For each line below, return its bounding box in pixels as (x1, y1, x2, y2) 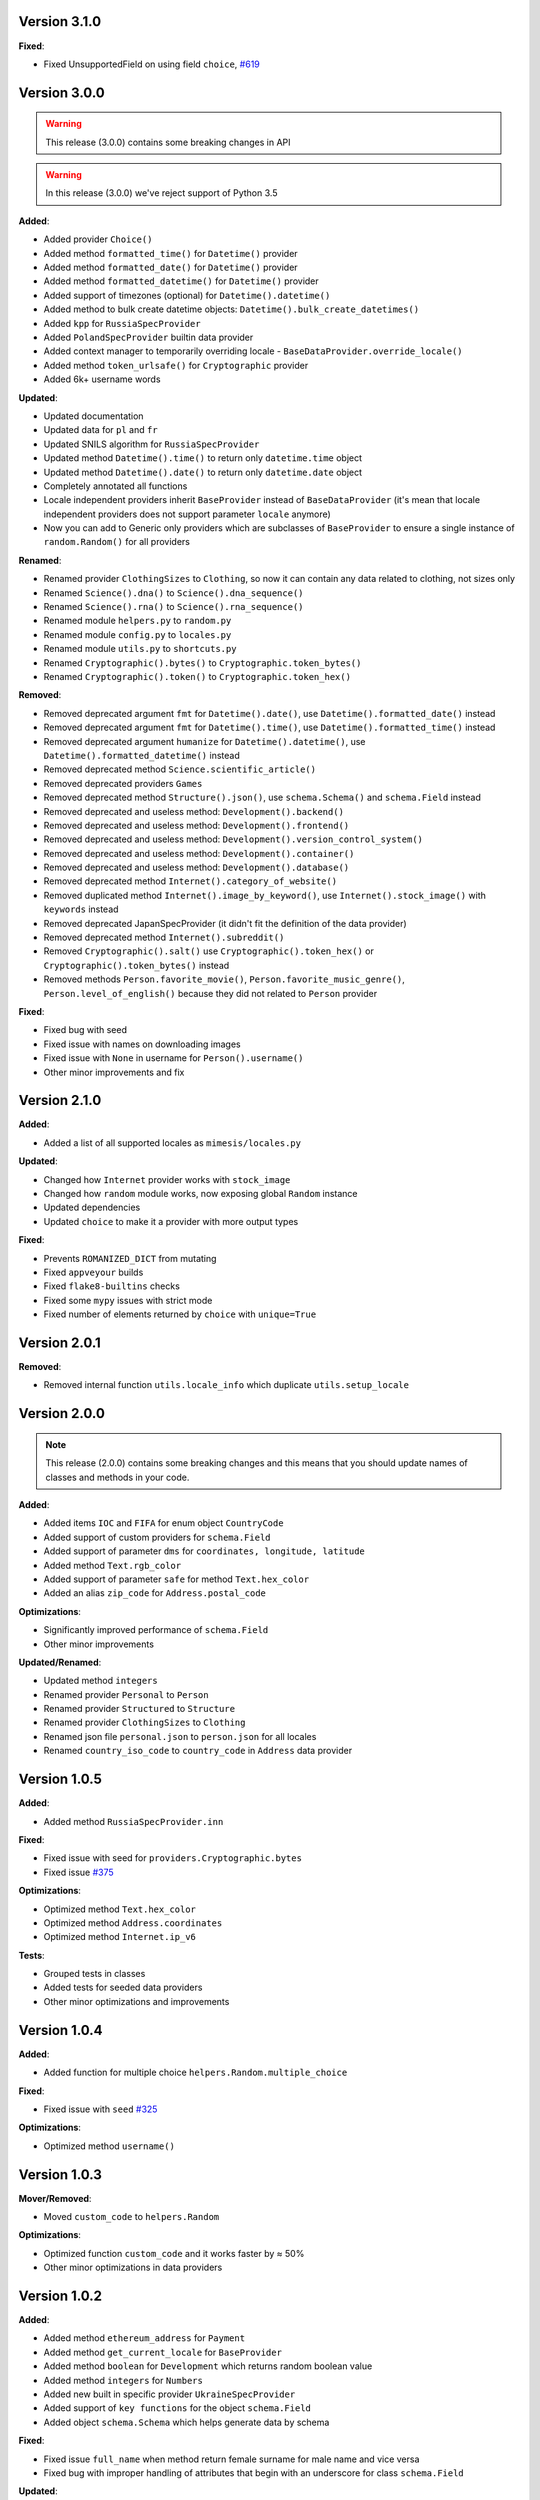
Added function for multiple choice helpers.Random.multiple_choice (43, 2066, 348, 2079)
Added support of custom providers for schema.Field (43, 1531, 271, 1543)
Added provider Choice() (43, 233, 153, 245)
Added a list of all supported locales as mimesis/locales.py (43, 1136, 302, 1149)
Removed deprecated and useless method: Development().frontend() (43, 819, 350, 831)
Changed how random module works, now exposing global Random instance (43, 1188, 358, 1199)
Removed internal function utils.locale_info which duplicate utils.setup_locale (43, 1379, 410, 1391)
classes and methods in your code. (45, 1471, 190, 1483)
